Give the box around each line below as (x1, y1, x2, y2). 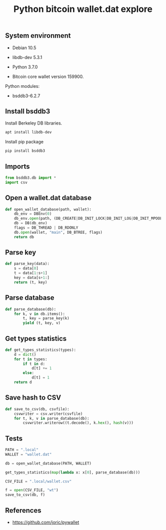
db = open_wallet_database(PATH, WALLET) (5, 461, 92, 466)
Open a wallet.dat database (5, 194, 92, 202)
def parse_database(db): (5, 307, 56, 312)
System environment (5, 31, 71, 40)
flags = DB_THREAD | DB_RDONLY (14, 225, 79, 230)
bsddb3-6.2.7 (12, 93, 41, 99)
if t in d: (23, 361, 45, 366)
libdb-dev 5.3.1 (12, 54, 42, 60)
